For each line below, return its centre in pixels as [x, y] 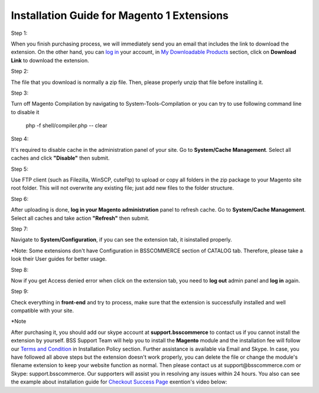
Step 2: [20, 72]
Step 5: [20, 169]
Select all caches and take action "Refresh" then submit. [80, 218]
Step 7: [19, 229]
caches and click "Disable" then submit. [60, 158]
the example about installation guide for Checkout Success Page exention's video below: [119, 382]
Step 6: [20, 199]
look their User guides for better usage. [59, 259]
